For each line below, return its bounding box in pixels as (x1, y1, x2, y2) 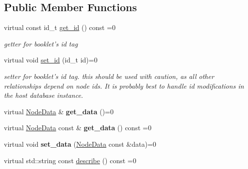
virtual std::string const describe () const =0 (4, 155, 136, 165)
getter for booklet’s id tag (4, 38, 78, 48)
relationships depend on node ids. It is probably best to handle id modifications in (4, 80, 244, 91)
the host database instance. (4, 90, 83, 100)
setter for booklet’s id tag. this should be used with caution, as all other (4, 71, 214, 81)
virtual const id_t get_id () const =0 (4, 22, 116, 32)
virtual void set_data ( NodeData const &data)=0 (4, 138, 156, 149)
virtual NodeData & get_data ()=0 (4, 106, 114, 116)
